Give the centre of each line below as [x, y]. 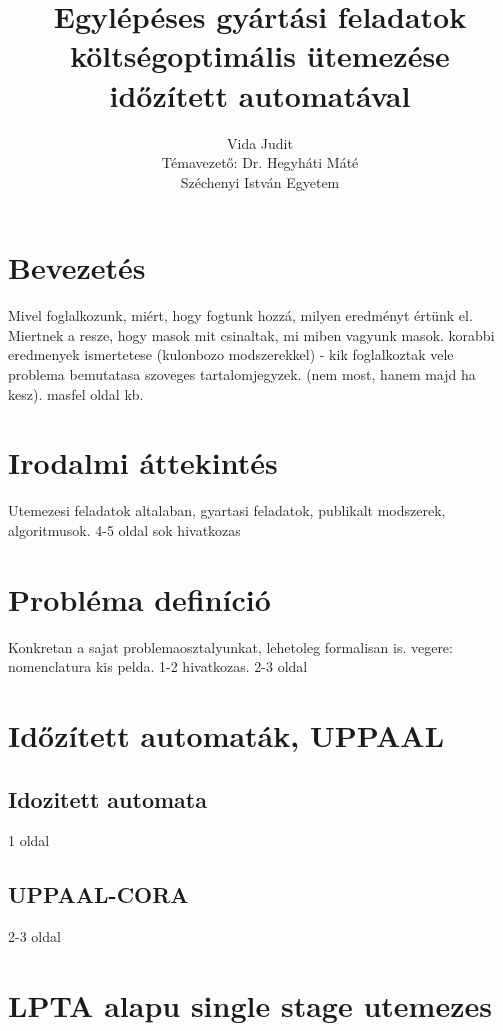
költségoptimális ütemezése [260, 55]
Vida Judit [260, 142]
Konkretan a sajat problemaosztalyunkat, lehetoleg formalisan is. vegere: [230, 646]
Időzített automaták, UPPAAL [226, 735]
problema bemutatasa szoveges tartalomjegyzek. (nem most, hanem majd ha [242, 374]
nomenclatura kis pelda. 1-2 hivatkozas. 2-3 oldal [158, 666]
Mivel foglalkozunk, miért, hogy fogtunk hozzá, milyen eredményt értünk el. [240, 315]
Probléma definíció [139, 598]
